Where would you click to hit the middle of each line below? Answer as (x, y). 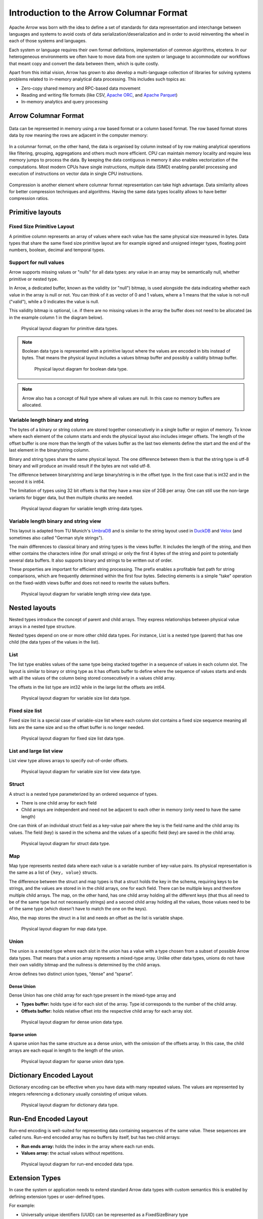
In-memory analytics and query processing (65, 102)
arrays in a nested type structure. (42, 626)
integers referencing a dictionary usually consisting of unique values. (78, 1094)
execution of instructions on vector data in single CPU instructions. (76, 174)
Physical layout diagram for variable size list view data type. (81, 772)
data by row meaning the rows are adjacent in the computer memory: (78, 135)
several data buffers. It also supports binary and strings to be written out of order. (91, 560)
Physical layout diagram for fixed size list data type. (73, 738)
